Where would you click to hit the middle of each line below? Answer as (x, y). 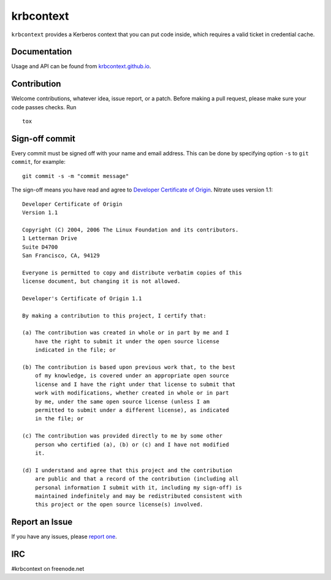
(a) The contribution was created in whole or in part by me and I (126, 333)
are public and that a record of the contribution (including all (137, 479)
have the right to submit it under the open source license (127, 341)
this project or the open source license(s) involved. (119, 505)
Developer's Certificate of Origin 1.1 (82, 298)
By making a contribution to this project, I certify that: (114, 315)
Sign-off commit (44, 138)
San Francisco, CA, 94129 (61, 255)
